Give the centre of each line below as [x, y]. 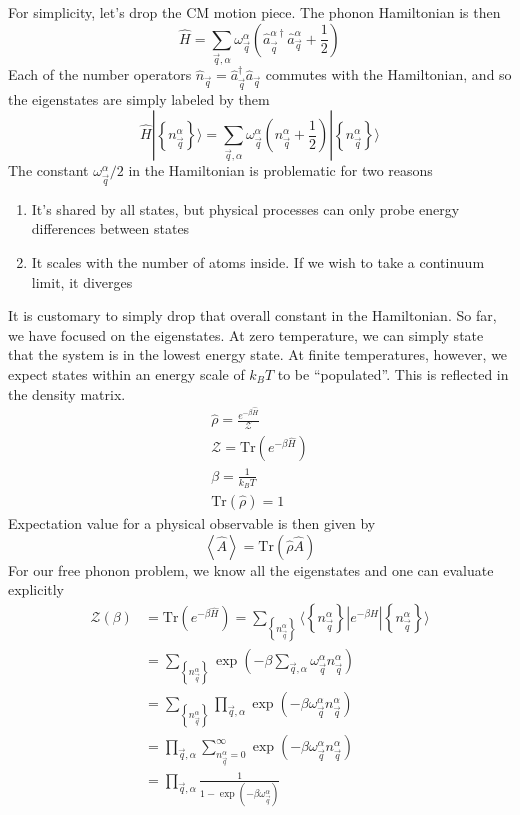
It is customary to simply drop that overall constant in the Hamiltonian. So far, [252, 315]
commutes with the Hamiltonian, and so [388, 74]
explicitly [36, 589]
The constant [48, 170]
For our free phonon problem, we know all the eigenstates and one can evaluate [251, 569]
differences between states [110, 228]
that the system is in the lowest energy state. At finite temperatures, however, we [258, 354]
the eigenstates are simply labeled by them [139, 99]
